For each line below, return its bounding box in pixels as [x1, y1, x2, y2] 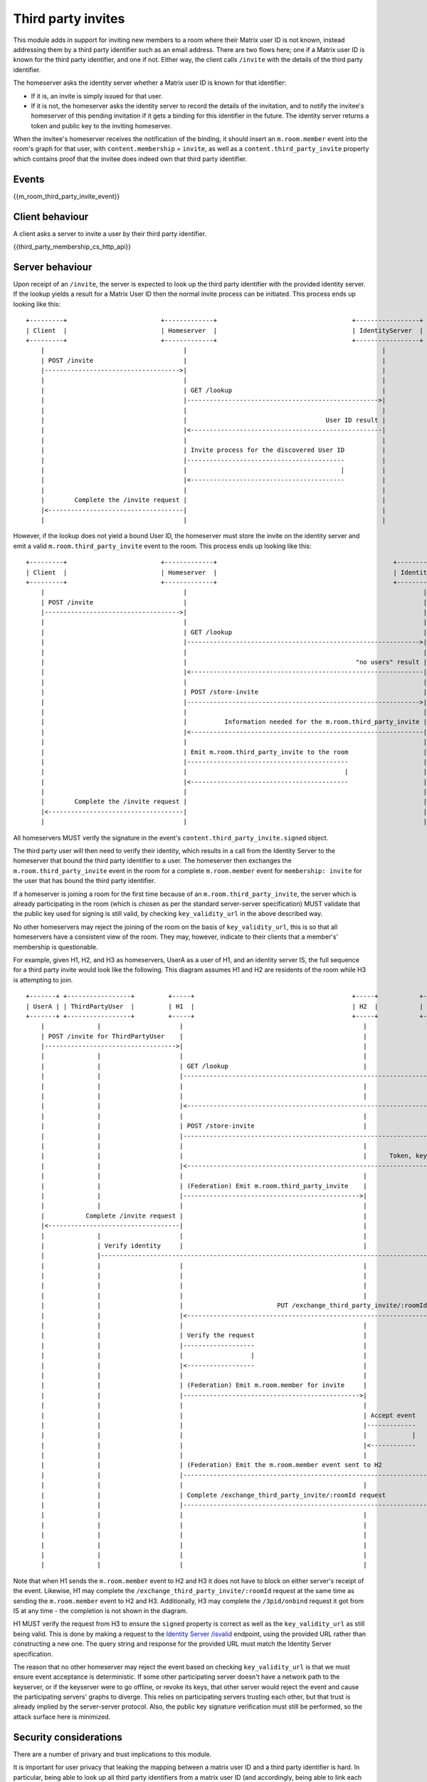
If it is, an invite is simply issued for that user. [31, 91, 163, 100]
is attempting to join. [13, 975, 73, 984]
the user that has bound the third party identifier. [13, 877, 156, 885]
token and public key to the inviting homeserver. [31, 121, 172, 130]
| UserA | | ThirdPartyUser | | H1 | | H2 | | [26, 1002, 423, 1010]
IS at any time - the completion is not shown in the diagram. [13, 1606, 188, 1614]
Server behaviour [13, 261, 93, 273]
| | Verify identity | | [40, 1241, 368, 1250]
